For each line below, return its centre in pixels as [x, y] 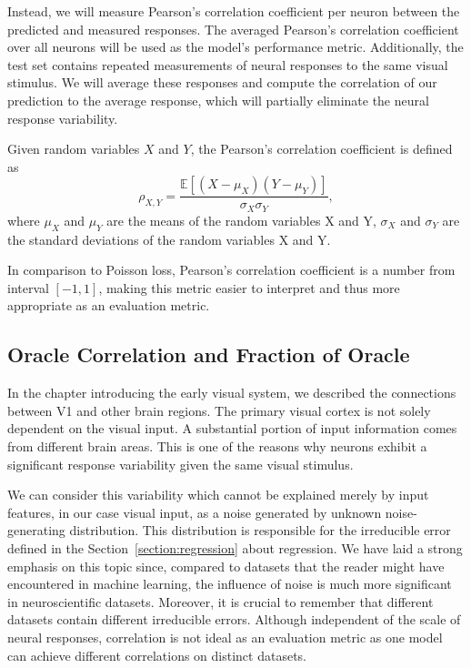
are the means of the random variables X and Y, [241, 220]
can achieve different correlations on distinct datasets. [157, 655]
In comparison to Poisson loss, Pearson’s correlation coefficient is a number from [231, 270]
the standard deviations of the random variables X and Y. [169, 239]
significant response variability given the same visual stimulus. [180, 464]
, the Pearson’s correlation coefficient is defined [321, 149]
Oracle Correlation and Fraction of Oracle [209, 354]
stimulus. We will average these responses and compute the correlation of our [222, 82]
